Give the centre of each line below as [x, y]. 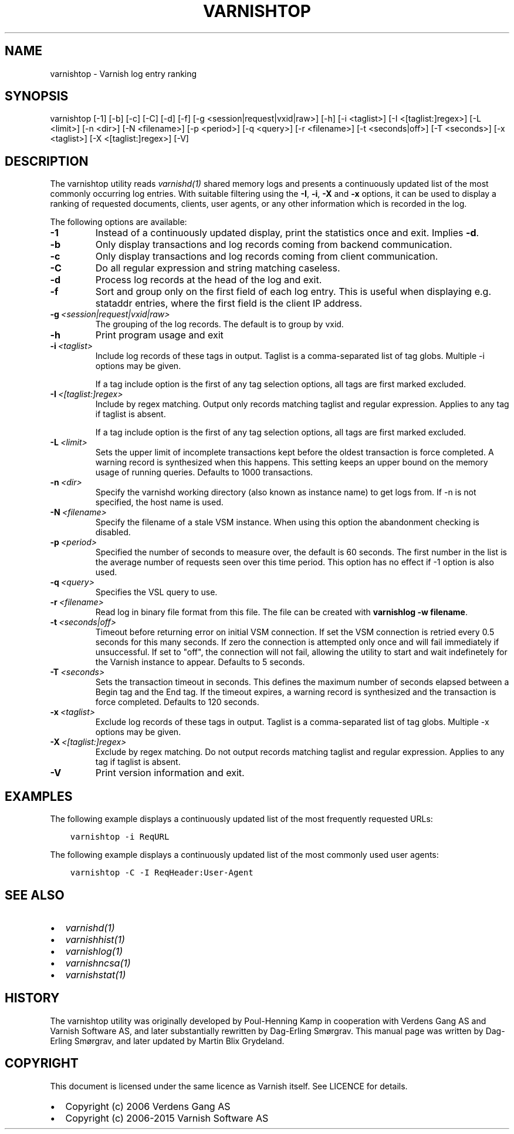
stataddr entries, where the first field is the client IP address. [229, 303]
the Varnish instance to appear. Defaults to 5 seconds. [200, 662]
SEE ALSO [35, 895]
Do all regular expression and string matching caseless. [218, 268]
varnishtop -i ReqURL [120, 837]
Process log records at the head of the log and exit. [209, 280]
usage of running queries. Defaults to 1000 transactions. [204, 472]
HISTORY [32, 998]
